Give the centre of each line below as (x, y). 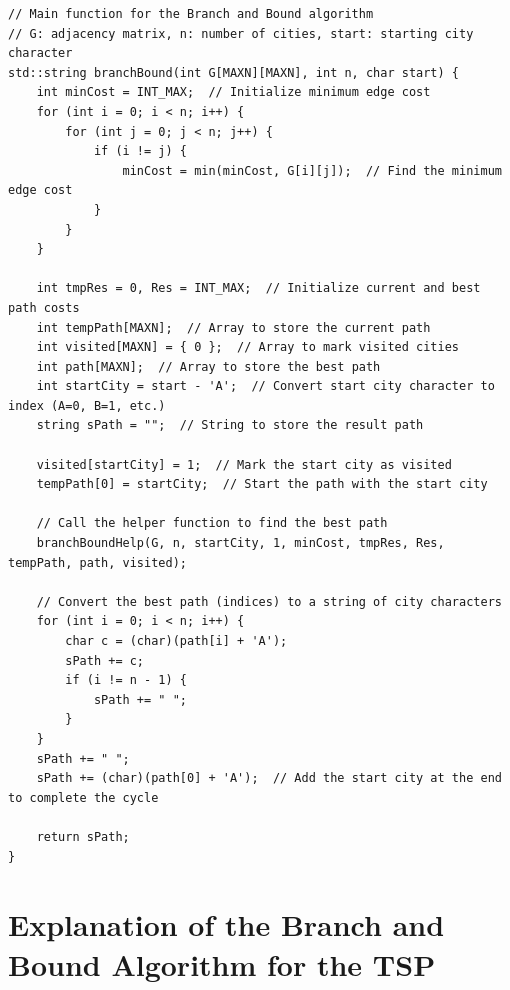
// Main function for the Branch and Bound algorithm (191, 14)
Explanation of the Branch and (226, 924)
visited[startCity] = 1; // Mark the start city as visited (244, 464)
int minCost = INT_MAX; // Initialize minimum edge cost (233, 92)
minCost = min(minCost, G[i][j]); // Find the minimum (312, 170)
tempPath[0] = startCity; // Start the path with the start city (262, 484)
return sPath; (83, 836)
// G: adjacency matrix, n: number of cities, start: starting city (241, 33)
